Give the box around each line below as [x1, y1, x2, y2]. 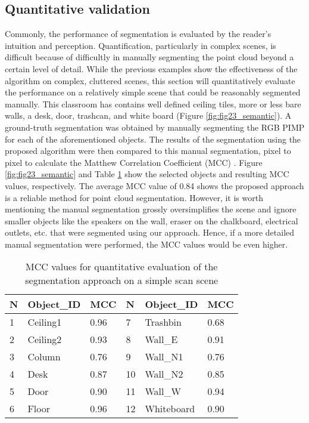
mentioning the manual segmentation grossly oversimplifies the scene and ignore [5, 203, 296, 215]
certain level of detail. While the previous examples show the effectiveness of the [5, 62, 298, 75]
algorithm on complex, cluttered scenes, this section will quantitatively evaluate [5, 74, 295, 87]
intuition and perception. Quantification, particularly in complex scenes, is [5, 39, 276, 51]
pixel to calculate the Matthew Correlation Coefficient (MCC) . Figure [5, 156, 263, 168]
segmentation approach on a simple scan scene [25, 273, 219, 288]
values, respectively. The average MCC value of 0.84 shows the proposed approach [5, 179, 304, 192]
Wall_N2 [145, 367, 183, 381]
